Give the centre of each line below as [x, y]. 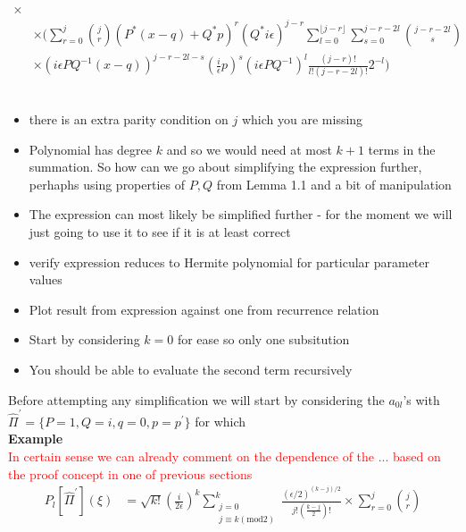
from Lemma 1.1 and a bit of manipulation [334, 184]
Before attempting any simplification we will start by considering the [196, 399]
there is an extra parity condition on [129, 119]
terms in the [402, 149]
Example [36, 439]
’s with [421, 399]
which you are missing [302, 119]
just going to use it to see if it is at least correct [160, 231]
